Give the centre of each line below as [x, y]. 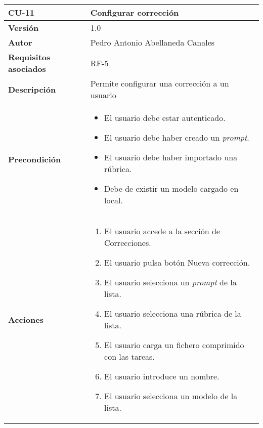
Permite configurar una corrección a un [160, 83]
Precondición [35, 159]
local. [114, 200]
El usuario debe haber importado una [171, 157]
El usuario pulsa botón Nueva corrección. [177, 262]
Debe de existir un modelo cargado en [171, 188]
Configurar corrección [135, 12]
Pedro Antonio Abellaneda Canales [152, 42]
